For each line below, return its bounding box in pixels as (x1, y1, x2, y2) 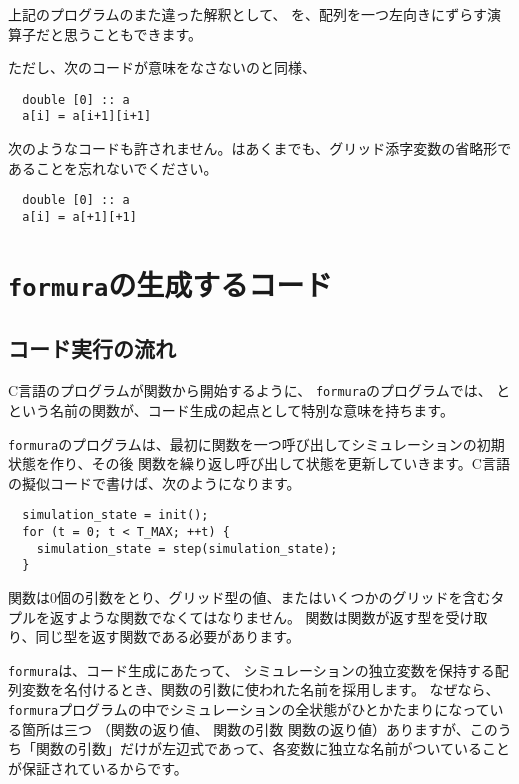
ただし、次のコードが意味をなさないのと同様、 (8, 57, 316, 78)
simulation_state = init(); (22, 508, 209, 523)
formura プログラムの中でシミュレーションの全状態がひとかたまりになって (8, 699, 490, 720)
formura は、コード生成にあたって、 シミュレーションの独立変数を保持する (8, 659, 495, 680)
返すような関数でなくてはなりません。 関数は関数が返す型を (49, 606, 446, 627)
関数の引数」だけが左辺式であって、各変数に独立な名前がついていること (35, 738, 511, 759)
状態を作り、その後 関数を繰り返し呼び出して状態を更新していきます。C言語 (8, 453, 510, 474)
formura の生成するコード (8, 263, 333, 304)
